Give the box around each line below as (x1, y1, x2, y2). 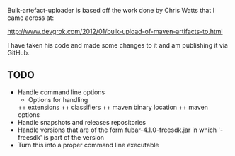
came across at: (7, 13, 55, 22)
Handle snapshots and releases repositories (17, 118, 147, 126)
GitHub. (7, 49, 30, 57)
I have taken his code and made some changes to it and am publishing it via (7, 41, 229, 49)
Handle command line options (17, 88, 105, 96)
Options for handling (28, 95, 88, 104)
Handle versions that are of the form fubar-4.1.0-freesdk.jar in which (17, 126, 217, 134)
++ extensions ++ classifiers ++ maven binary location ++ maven (17, 103, 209, 111)
